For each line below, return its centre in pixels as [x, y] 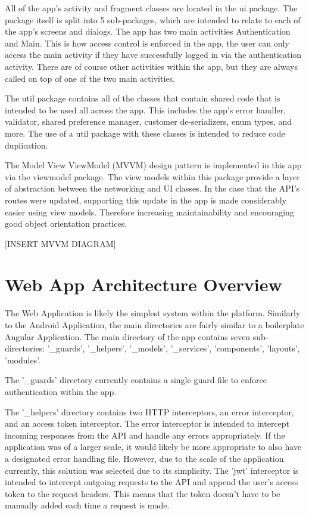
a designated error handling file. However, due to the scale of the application [144, 458]
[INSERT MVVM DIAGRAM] [60, 243]
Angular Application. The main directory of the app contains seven [128, 336]
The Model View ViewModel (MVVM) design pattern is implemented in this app [153, 165]
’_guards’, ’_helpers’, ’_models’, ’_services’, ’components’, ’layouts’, [174, 348]
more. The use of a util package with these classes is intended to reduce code [145, 133]
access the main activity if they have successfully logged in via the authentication [153, 55]
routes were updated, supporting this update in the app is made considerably [146, 200]
